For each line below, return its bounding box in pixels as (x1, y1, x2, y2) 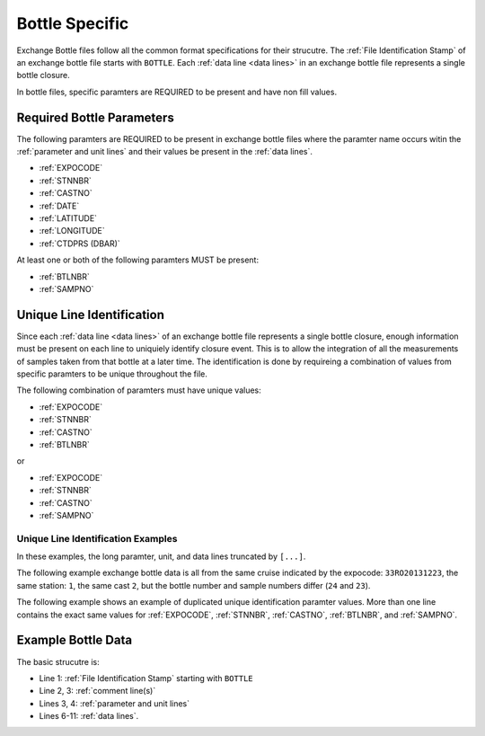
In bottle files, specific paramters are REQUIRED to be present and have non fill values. (16, 86, 337, 97)
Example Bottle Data (16, 633, 133, 648)
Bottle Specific (16, 13, 129, 33)
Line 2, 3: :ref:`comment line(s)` (39, 686, 156, 696)
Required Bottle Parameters (16, 110, 174, 125)
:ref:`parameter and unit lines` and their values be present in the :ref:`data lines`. (16, 146, 313, 157)
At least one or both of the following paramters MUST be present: (16, 254, 260, 265)
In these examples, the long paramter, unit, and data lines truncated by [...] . (16, 551, 306, 562)
